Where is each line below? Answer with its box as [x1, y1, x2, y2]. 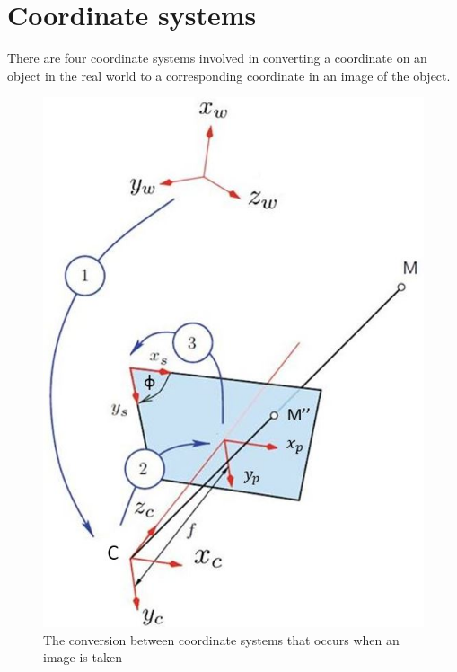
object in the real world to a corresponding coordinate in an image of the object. [7, 66, 451, 84]
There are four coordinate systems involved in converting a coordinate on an [7, 49, 427, 67]
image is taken [43, 648, 122, 667]
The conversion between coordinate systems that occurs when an [43, 630, 400, 649]
